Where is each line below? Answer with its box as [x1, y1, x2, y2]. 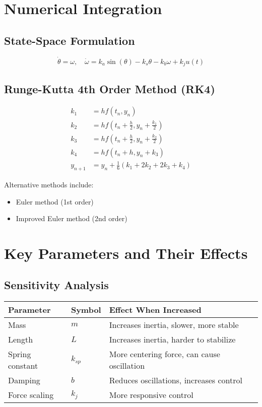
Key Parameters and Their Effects [4, 242, 248, 263]
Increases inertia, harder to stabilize [109, 333, 236, 346]
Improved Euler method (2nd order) [16, 213, 127, 224]
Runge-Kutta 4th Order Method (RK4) [4, 81, 215, 96]
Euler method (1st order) [16, 196, 94, 207]
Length [8, 333, 33, 346]
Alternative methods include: [4, 179, 94, 189]
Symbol [71, 304, 101, 316]
